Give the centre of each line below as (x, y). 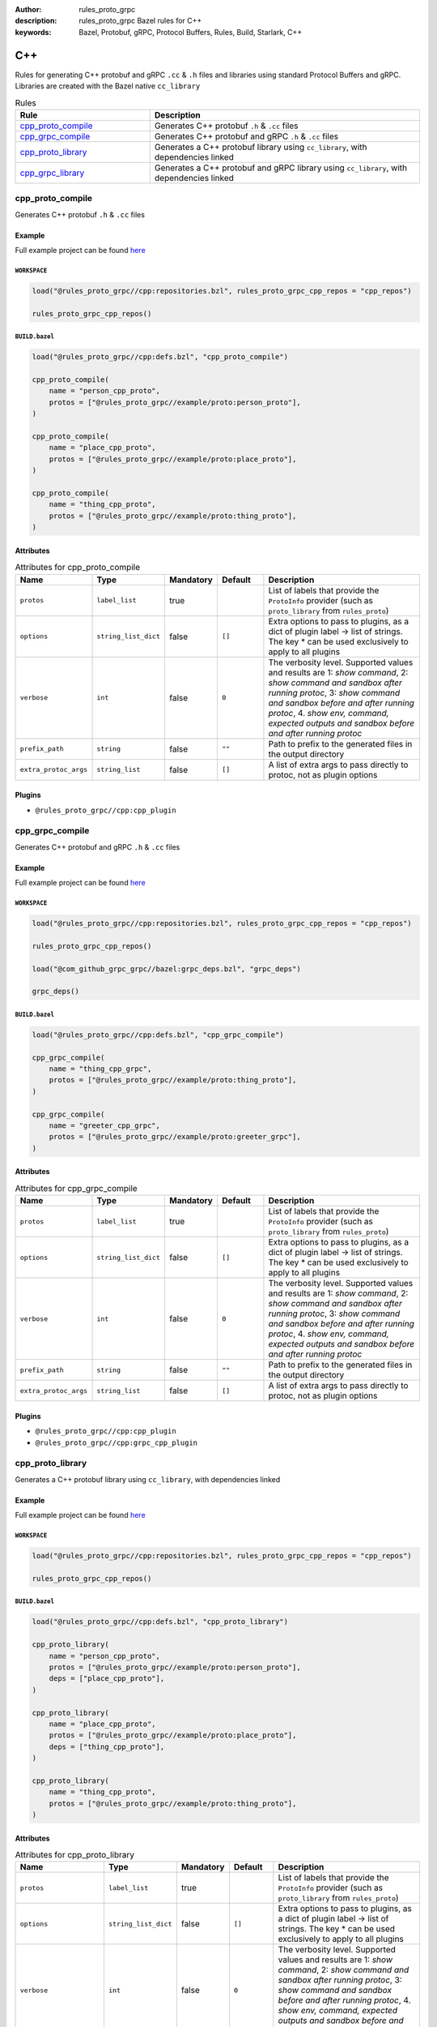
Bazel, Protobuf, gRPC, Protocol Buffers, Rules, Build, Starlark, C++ (191, 32)
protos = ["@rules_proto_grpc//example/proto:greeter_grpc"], (175, 1137)
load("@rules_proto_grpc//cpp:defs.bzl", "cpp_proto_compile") (160, 357)
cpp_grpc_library (52, 173)
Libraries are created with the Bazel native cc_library (108, 86)
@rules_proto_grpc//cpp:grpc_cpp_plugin (117, 1442)
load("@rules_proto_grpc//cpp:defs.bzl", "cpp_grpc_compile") (158, 1035)
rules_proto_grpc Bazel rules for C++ (140, 21)
